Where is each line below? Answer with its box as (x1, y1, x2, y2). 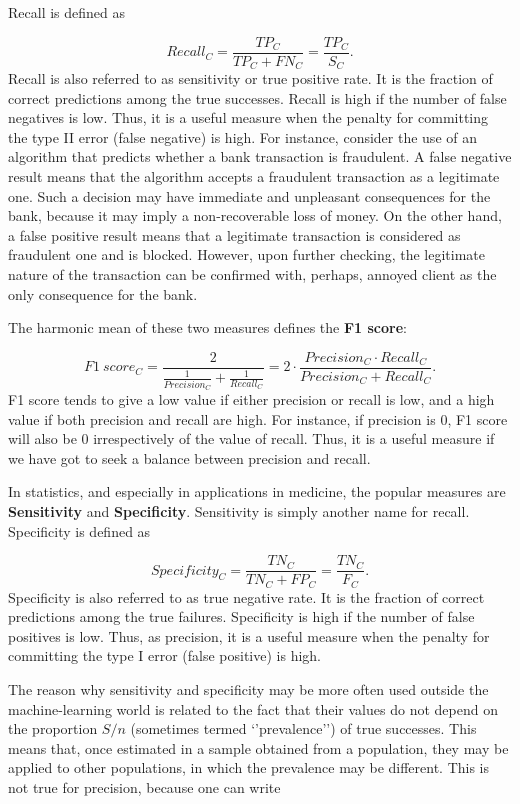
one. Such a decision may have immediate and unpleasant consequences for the (8, 185, 491, 206)
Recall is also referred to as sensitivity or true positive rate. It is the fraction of (8, 68, 493, 89)
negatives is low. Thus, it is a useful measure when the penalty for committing (8, 107, 489, 128)
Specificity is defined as (8, 520, 151, 541)
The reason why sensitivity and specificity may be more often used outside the (8, 679, 489, 700)
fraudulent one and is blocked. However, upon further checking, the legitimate (8, 244, 486, 265)
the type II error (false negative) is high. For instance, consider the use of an (8, 126, 477, 147)
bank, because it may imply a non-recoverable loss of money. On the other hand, (8, 205, 502, 226)
